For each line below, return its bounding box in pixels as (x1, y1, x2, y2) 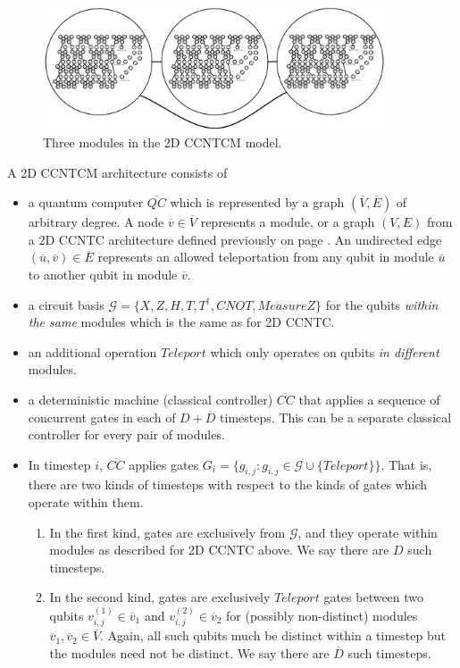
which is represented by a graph (170, 193, 345, 212)
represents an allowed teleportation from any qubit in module (97, 247, 434, 266)
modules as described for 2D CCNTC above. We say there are (49, 540, 389, 559)
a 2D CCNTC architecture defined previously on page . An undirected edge (28, 230, 442, 248)
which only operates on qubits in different (210, 342, 439, 361)
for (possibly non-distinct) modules (226, 605, 418, 624)
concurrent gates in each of (28, 407, 176, 426)
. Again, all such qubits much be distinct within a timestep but (100, 626, 446, 645)
